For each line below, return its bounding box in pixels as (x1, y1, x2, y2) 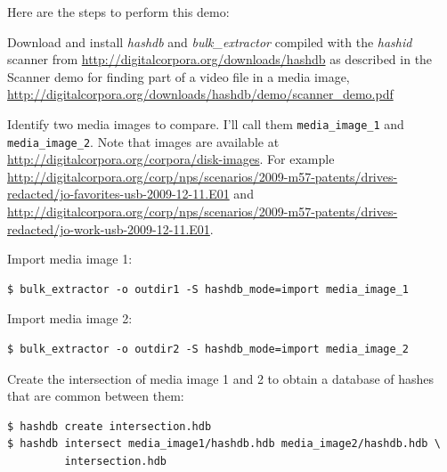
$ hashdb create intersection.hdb (7, 419, 212, 433)
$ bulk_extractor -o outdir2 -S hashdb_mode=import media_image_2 (7, 343, 410, 356)
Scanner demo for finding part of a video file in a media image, (7, 67, 350, 85)
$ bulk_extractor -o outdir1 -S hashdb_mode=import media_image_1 (7, 282, 410, 296)
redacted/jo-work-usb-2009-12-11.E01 (7, 219, 210, 238)
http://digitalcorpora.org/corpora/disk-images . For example (7, 150, 335, 168)
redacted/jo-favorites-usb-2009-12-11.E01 (7, 184, 230, 203)
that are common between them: (7, 387, 184, 405)
